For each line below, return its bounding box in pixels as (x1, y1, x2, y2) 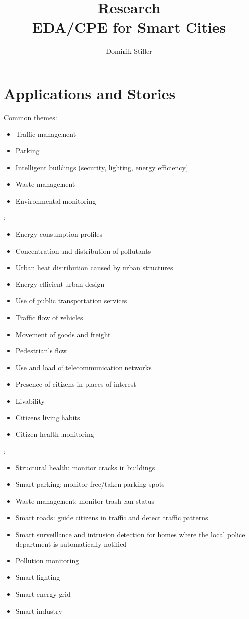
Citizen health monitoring (15, 429, 94, 439)
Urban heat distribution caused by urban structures (15, 262, 173, 273)
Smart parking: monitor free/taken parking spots (15, 479, 165, 489)
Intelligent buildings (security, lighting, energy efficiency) (15, 162, 188, 172)
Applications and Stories (4, 83, 176, 103)
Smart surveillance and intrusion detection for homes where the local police (15, 529, 245, 539)
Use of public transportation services (15, 295, 127, 306)
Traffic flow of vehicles (15, 312, 83, 322)
